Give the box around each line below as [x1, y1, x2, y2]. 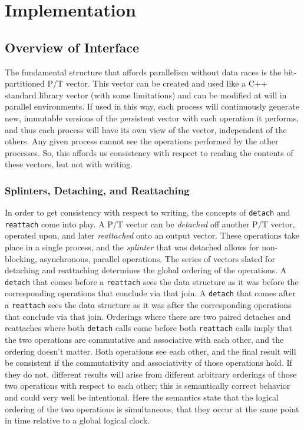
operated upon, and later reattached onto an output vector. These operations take [5, 229, 300, 242]
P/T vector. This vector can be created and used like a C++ [47, 77, 267, 90]
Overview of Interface [5, 38, 139, 56]
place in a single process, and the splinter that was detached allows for [5, 241, 259, 253]
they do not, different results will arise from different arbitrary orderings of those [5, 368, 297, 380]
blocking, [5, 252, 37, 264]
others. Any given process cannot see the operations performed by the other [5, 135, 279, 147]
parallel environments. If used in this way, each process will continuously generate [5, 100, 299, 113]
